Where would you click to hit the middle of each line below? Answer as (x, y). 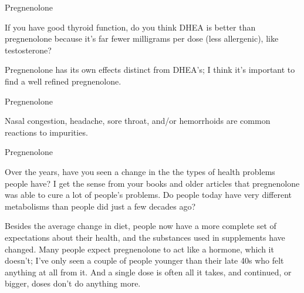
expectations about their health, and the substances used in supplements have (145, 237)
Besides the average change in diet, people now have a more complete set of (141, 226)
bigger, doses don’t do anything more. (73, 283)
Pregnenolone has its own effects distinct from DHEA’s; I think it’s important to (150, 70)
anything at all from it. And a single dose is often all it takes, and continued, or (148, 272)
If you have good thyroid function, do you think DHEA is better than (130, 27)
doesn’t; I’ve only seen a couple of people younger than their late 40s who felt (144, 260)
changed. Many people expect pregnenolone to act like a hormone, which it (139, 249)
